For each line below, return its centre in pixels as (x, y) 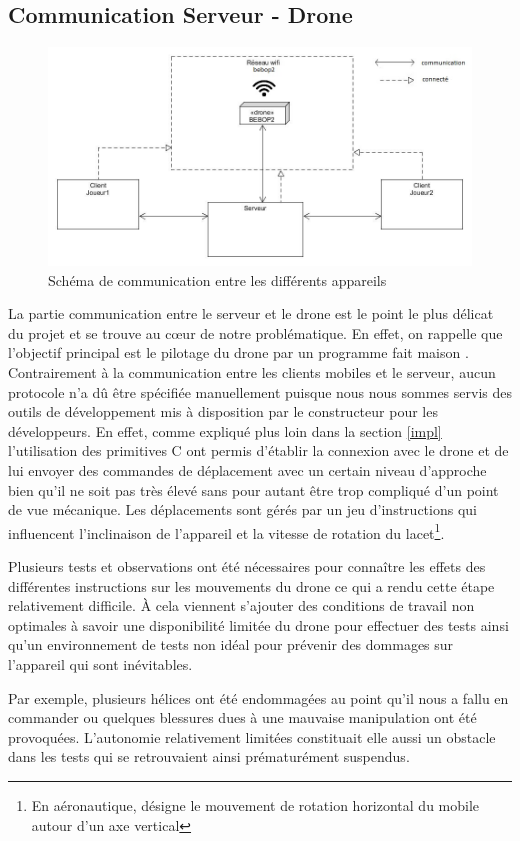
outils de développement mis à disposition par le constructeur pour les (223, 411)
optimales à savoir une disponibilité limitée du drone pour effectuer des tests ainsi (258, 624)
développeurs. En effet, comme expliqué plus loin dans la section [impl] (225, 430)
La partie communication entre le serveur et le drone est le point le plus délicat (251, 313)
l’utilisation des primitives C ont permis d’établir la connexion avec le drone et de (258, 450)
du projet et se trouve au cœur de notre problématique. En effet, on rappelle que (255, 332)
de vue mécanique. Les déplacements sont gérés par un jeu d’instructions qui (242, 509)
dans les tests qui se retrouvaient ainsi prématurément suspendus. (209, 756)
